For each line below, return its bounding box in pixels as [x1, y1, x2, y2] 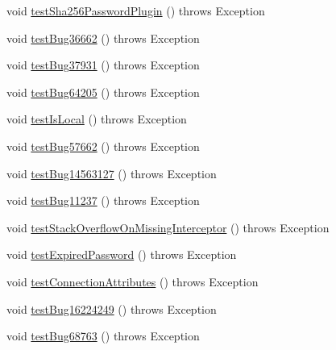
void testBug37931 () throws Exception [6, 56, 200, 73]
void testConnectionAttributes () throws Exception [6, 273, 259, 290]
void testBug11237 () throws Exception [6, 192, 200, 209]
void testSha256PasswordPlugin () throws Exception [6, 2, 265, 19]
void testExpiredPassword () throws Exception [6, 246, 237, 263]
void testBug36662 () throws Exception [6, 29, 200, 46]
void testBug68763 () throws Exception [6, 327, 200, 344]
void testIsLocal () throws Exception [6, 110, 187, 127]
